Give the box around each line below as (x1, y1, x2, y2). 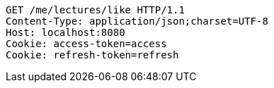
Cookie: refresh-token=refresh (6, 49, 179, 61)
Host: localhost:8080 (6, 27, 125, 38)
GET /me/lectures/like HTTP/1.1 (6, 4, 185, 15)
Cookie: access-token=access (6, 38, 167, 49)
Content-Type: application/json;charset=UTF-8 (6, 15, 268, 27)
